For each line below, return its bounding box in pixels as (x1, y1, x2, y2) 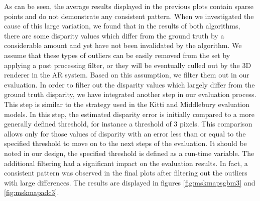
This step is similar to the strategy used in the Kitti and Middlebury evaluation (4, 98, 250, 109)
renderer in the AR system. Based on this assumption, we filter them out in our (4, 69, 249, 80)
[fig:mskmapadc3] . (4, 187, 59, 197)
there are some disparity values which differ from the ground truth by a (4, 30, 224, 40)
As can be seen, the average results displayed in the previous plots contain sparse (4, 1, 254, 11)
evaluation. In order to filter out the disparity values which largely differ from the (4, 79, 255, 89)
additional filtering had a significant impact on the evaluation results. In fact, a (4, 157, 248, 168)
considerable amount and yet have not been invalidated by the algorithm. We (4, 40, 242, 50)
